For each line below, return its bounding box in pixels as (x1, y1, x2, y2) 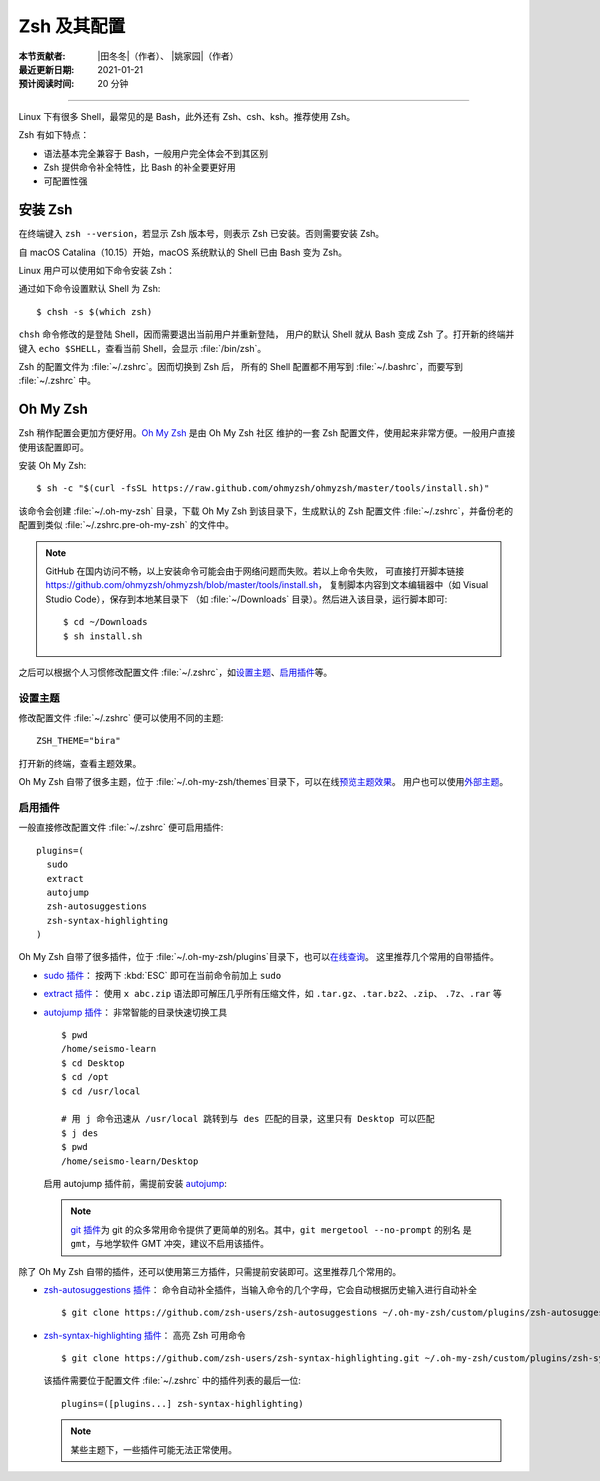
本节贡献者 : (18, 50, 66, 62)
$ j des (61, 1127, 99, 1139)
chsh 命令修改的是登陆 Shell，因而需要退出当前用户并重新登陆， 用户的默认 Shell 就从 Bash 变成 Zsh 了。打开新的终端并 (18, 328, 515, 340)
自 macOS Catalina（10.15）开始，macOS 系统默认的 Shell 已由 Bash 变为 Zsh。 (18, 246, 347, 258)
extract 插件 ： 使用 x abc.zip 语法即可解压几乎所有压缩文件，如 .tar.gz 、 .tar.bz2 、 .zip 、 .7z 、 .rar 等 (43, 988, 502, 1000)
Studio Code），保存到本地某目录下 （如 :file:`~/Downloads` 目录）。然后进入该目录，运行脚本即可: (45, 593, 448, 605)
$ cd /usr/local (61, 1085, 141, 1097)
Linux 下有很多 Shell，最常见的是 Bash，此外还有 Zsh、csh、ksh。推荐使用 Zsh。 (18, 110, 356, 122)
